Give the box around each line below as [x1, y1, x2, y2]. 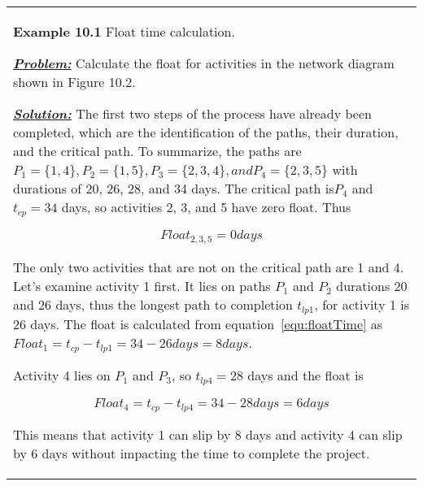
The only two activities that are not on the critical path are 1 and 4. [13, 257, 404, 276]
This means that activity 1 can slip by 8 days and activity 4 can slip [13, 424, 403, 444]
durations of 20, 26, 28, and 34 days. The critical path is [13, 179, 334, 197]
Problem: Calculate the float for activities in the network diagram [13, 54, 395, 72]
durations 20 [336, 276, 408, 295]
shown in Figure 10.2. [13, 72, 136, 91]
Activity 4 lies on [13, 365, 111, 384]
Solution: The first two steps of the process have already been [13, 104, 372, 123]
